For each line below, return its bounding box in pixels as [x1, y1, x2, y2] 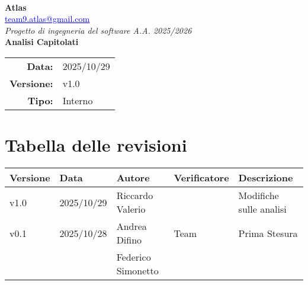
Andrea [116, 219, 147, 233]
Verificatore [174, 171, 229, 185]
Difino [116, 233, 142, 247]
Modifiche [238, 188, 279, 203]
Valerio [116, 202, 146, 216]
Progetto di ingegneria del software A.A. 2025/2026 [5, 24, 192, 36]
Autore [116, 171, 150, 185]
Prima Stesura [238, 226, 298, 240]
